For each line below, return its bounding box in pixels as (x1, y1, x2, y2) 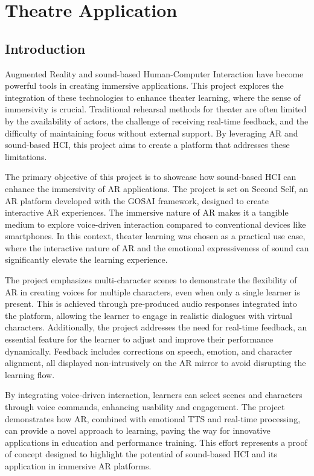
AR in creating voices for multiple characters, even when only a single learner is (5, 285, 300, 298)
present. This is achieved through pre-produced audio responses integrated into (5, 297, 297, 310)
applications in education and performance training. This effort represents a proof (5, 436, 307, 448)
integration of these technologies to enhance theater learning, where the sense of (5, 91, 301, 103)
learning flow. (5, 368, 55, 381)
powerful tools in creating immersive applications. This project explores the (5, 79, 284, 92)
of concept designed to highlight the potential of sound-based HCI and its (5, 448, 278, 460)
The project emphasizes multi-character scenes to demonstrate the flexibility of (5, 274, 297, 286)
